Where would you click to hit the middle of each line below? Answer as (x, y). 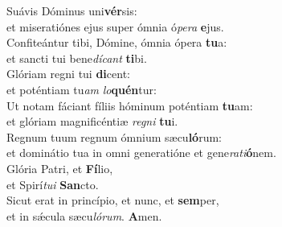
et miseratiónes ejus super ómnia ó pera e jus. (115, 26)
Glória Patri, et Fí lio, (60, 168)
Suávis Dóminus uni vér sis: (72, 10)
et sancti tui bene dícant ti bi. (77, 58)
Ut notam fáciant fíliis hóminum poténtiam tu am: (130, 105)
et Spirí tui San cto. (53, 184)
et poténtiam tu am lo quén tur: (82, 89)
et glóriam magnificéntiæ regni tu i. (92, 121)
